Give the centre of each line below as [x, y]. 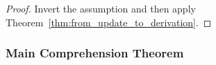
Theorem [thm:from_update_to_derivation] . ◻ [109, 22]
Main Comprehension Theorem [95, 53]
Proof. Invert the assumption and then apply [101, 8]
